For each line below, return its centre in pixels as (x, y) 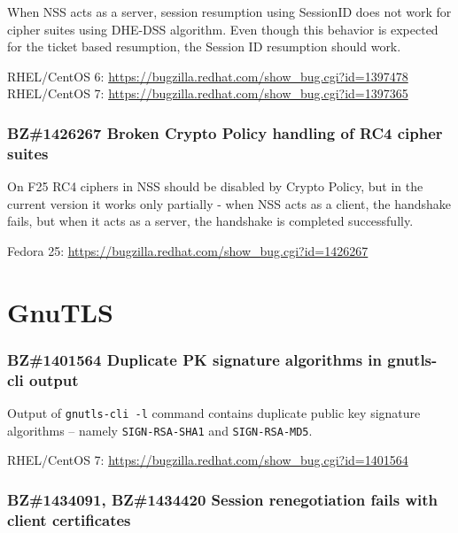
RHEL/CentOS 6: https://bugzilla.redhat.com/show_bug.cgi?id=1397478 (208, 76)
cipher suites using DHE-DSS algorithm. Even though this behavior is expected (223, 29)
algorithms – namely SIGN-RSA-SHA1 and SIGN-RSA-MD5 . (160, 430)
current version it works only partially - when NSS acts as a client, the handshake (229, 203)
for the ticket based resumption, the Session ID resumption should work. (204, 46)
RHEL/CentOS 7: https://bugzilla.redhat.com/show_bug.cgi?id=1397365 (208, 93)
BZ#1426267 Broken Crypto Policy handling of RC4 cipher (225, 132)
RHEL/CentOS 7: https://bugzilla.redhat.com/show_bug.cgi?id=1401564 (208, 460)
